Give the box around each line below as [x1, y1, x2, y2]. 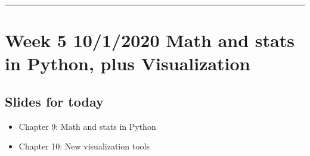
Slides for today [5, 92, 104, 110]
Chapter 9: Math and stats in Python [18, 120, 156, 132]
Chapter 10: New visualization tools [18, 140, 150, 152]
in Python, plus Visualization [5, 51, 250, 76]
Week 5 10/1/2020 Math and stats [5, 28, 294, 52]
